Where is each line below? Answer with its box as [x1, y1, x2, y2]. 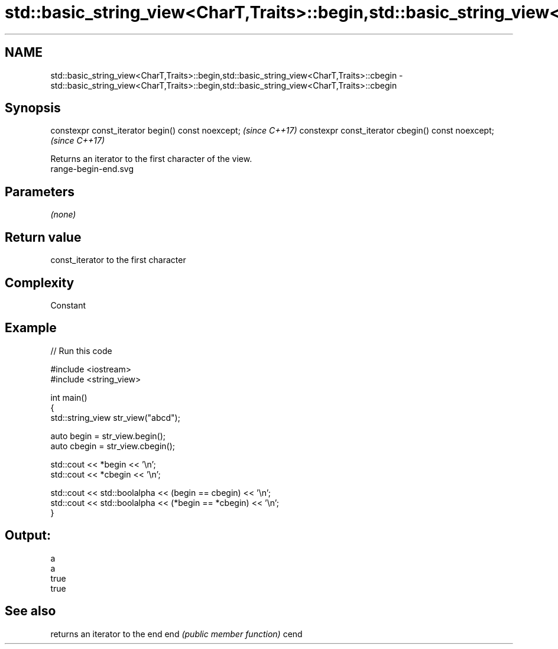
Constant [50, 300, 86, 310]
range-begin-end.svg [50, 164, 134, 174]
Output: [5, 528, 51, 543]
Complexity [5, 275, 74, 290]
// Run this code [50, 345, 112, 356]
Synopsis [5, 100, 61, 116]
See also [5, 603, 56, 619]
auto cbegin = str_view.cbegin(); [50, 440, 175, 451]
